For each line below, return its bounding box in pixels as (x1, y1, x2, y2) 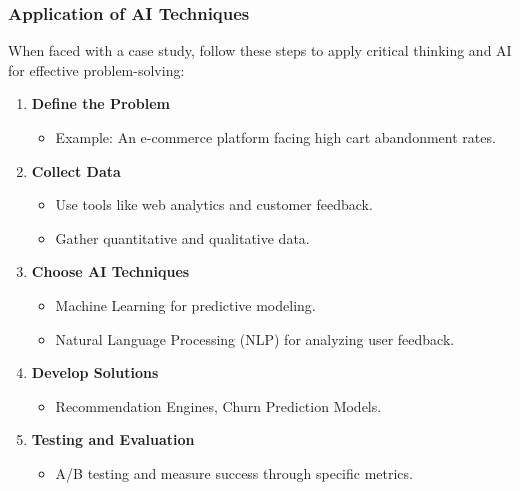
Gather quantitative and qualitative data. (55, 227, 310, 248)
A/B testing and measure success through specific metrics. (55, 462, 413, 483)
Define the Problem (31, 93, 170, 114)
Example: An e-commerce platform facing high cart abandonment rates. (55, 127, 496, 147)
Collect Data (31, 160, 121, 181)
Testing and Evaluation (31, 429, 195, 450)
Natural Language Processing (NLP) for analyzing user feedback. (55, 328, 455, 349)
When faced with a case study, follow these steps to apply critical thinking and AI (8, 40, 512, 61)
